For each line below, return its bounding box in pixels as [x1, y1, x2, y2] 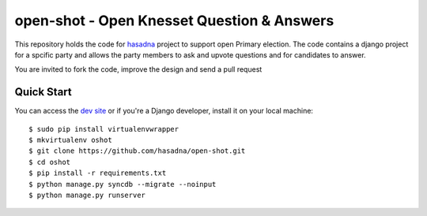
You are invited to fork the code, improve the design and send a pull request [14, 65, 263, 74]
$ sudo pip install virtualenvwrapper [28, 125, 179, 133]
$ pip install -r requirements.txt [28, 169, 167, 177]
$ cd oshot [28, 158, 71, 166]
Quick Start [14, 85, 72, 99]
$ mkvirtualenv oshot [28, 136, 112, 145]
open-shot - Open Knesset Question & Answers [14, 12, 334, 29]
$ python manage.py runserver [28, 190, 146, 199]
